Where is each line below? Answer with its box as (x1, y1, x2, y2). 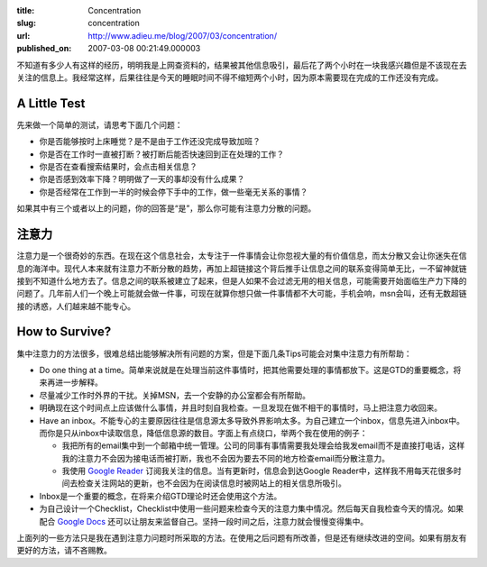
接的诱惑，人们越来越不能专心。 (16, 300, 135, 311)
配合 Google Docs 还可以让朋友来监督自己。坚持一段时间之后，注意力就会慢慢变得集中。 (39, 516, 369, 526)
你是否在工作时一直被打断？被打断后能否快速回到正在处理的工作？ (39, 149, 284, 160)
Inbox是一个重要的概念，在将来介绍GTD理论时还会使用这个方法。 (39, 490, 282, 501)
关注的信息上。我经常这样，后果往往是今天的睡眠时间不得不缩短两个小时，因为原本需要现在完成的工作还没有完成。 (16, 72, 444, 83)
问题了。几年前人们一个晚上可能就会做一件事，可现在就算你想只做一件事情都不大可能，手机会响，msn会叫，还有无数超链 (16, 288, 467, 299)
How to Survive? (16, 325, 112, 340)
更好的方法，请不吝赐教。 (16, 545, 112, 556)
